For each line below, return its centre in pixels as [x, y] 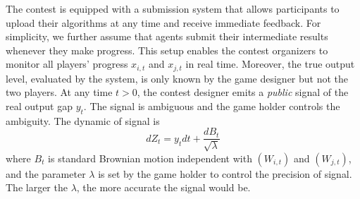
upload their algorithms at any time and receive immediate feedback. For [163, 22]
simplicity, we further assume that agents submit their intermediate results [167, 36]
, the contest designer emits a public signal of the [243, 92]
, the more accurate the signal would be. [163, 187]
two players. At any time [59, 92]
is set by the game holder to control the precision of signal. [225, 173]
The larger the [37, 187]
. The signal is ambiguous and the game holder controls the [212, 106]
